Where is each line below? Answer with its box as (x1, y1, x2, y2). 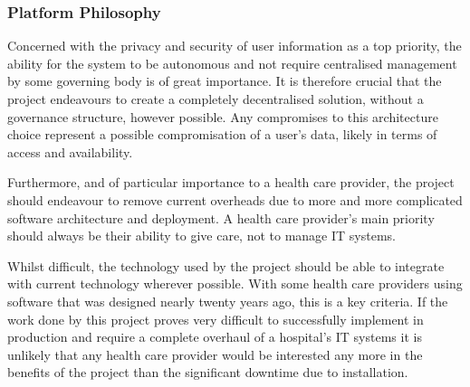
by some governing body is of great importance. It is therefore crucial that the (7, 71, 442, 90)
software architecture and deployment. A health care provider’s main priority (7, 208, 435, 227)
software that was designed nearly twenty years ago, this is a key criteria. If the (7, 291, 448, 310)
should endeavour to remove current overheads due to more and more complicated (7, 190, 463, 209)
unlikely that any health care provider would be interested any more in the (7, 345, 423, 363)
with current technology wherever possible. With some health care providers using (7, 274, 463, 293)
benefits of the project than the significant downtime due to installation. (7, 363, 408, 382)
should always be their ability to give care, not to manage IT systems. (7, 226, 396, 245)
